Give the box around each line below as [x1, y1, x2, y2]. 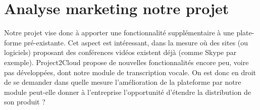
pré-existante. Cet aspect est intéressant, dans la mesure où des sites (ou [24, 37, 248, 47]
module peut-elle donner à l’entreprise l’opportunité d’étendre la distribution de [4, 86, 251, 97]
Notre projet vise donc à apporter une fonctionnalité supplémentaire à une [4, 27, 234, 38]
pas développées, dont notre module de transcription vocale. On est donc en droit [4, 67, 256, 77]
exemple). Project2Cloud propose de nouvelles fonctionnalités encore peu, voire [4, 57, 249, 67]
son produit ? [4, 96, 45, 107]
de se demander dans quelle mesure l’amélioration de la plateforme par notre [4, 77, 241, 87]
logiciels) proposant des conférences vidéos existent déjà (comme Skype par [4, 47, 237, 58]
